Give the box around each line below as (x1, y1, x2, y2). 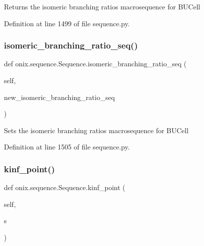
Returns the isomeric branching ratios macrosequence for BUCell (4, 1, 201, 11)
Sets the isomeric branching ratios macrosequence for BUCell (4, 125, 189, 135)
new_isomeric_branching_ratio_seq (4, 92, 115, 102)
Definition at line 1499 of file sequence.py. (4, 18, 130, 28)
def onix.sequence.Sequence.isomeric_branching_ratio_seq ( (4, 58, 187, 69)
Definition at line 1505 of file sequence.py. (4, 142, 130, 152)
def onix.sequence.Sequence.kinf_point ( (4, 182, 125, 193)
